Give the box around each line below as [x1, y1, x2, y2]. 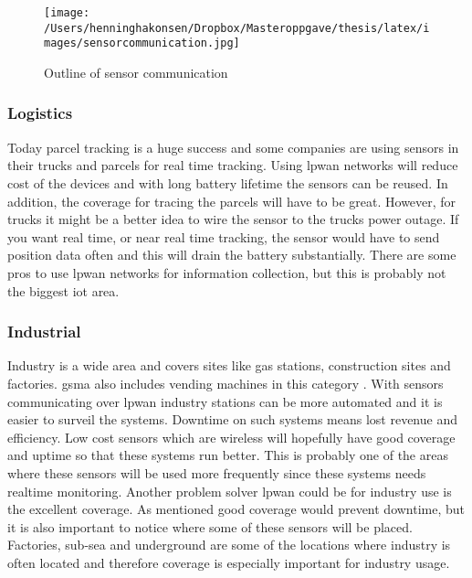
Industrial [7, 320, 81, 343]
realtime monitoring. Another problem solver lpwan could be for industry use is [7, 481, 452, 500]
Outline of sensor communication [44, 62, 228, 81]
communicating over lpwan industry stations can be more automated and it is [7, 391, 443, 411]
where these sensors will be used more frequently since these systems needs [7, 463, 426, 482]
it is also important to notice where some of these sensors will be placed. [7, 517, 413, 536]
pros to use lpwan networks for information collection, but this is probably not [7, 262, 446, 282]
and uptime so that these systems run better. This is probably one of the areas [7, 445, 448, 465]
